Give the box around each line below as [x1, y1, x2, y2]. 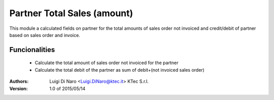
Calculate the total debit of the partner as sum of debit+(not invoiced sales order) [35, 67, 205, 73]
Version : [9, 85, 28, 91]
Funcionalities [9, 45, 55, 54]
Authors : [9, 78, 29, 84]
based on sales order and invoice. [9, 32, 81, 38]
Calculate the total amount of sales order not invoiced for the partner [35, 60, 179, 66]
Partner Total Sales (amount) [9, 8, 133, 19]
